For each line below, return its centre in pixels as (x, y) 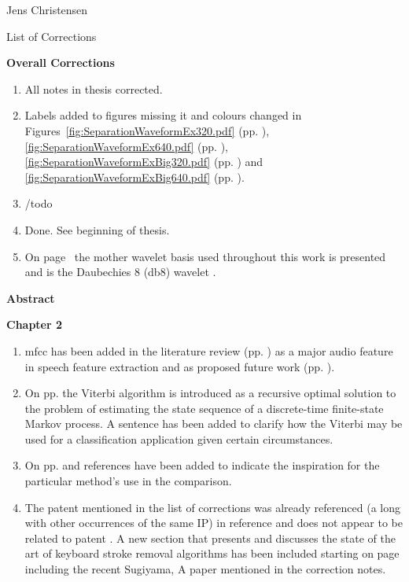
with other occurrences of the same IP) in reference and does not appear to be (214, 523)
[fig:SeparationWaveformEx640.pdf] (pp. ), (127, 146)
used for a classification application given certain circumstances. (179, 438)
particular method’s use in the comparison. (128, 481)
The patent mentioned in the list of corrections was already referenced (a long (212, 507)
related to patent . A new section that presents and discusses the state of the (210, 538)
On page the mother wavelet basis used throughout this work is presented (205, 256)
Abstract (31, 298)
